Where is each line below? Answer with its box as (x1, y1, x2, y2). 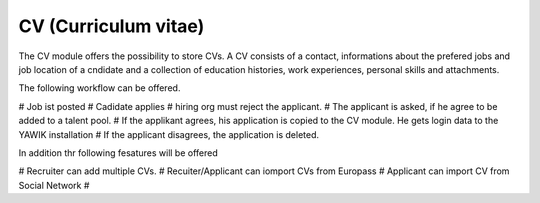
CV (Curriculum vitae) (18, 15, 205, 37)
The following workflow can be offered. (18, 82, 181, 94)
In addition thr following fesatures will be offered (18, 146, 219, 159)
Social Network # (18, 179, 90, 191)
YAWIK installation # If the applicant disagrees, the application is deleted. (18, 128, 320, 140)
